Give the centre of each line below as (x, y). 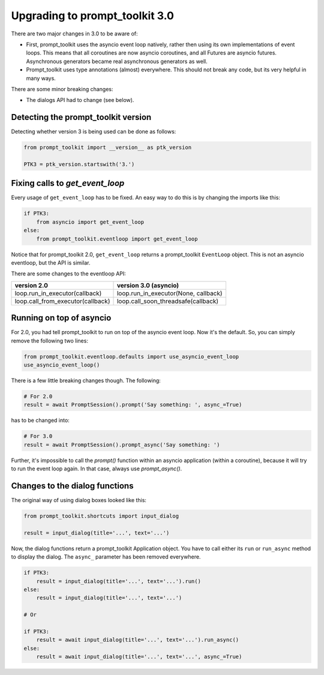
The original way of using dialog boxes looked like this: (79, 500)
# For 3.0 (38, 436)
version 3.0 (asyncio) (148, 285)
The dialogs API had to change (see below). (80, 100)
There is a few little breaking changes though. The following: (86, 380)
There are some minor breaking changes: (62, 89)
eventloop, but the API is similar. (51, 262)
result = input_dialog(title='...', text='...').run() (118, 581)
